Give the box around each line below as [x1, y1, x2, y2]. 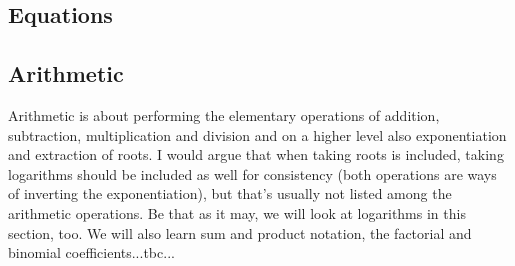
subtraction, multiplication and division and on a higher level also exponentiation [8, 124, 507, 145]
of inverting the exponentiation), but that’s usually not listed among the [8, 183, 452, 204]
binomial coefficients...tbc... [8, 242, 175, 263]
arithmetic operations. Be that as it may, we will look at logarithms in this [8, 202, 466, 223]
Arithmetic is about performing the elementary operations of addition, [8, 104, 440, 125]
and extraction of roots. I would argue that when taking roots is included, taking [8, 144, 504, 165]
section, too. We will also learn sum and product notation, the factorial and [8, 222, 472, 243]
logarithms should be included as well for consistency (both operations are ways [8, 163, 497, 184]
